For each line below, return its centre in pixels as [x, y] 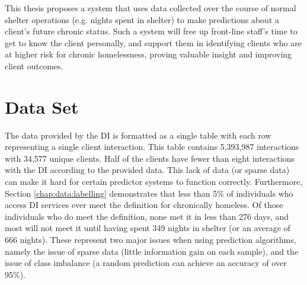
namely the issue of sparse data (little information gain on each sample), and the [152, 251]
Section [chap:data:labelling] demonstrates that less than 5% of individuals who [149, 193]
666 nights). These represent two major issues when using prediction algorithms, [151, 240]
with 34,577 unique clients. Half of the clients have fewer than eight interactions [150, 158]
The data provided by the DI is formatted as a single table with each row [138, 135]
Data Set [42, 106]
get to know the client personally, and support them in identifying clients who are [153, 42]
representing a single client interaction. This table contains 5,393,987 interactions [152, 147]
